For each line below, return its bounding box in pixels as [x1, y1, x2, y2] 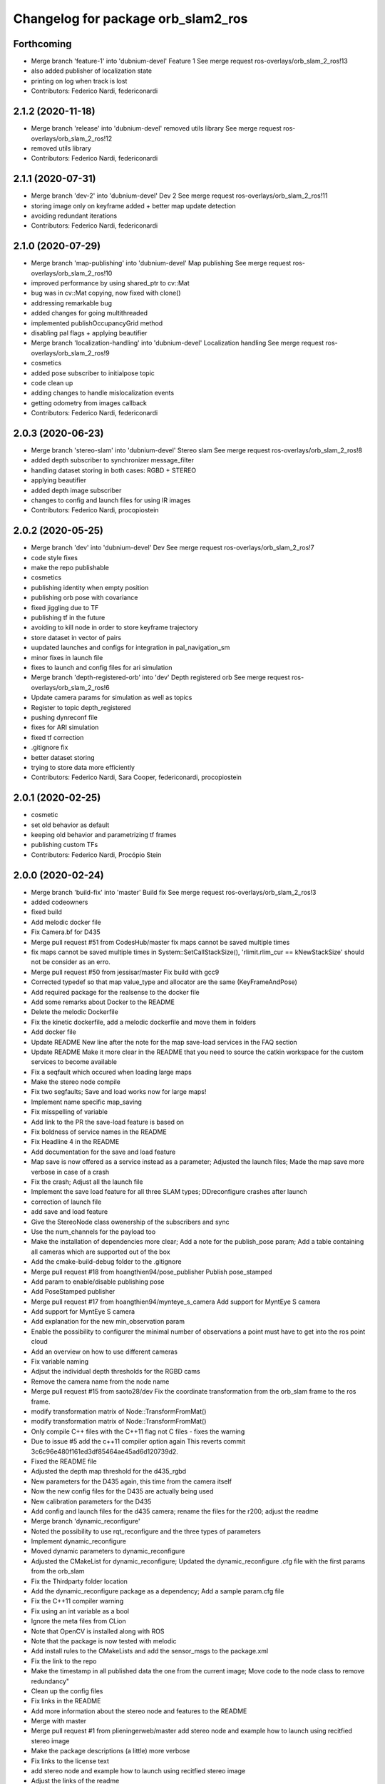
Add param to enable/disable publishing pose [31, 1277, 165, 1286]
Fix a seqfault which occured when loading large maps [31, 1068, 192, 1076]
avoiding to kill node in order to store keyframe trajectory [31, 623, 199, 632]
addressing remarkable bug [31, 298, 113, 307]
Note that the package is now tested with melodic [31, 1636, 177, 1645]
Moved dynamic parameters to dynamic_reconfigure [31, 1547, 185, 1556]
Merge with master [31, 1717, 87, 1725]
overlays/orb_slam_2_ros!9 [31, 348, 110, 357]
